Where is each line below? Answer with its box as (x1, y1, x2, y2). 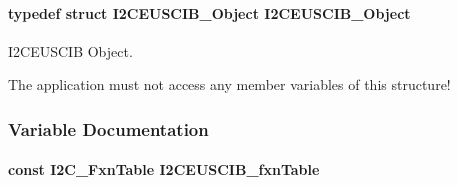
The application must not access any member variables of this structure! (8, 74, 451, 95)
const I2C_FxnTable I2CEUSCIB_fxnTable (8, 159, 320, 180)
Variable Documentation (8, 116, 209, 141)
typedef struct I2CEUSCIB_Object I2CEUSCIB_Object (8, 2, 411, 23)
